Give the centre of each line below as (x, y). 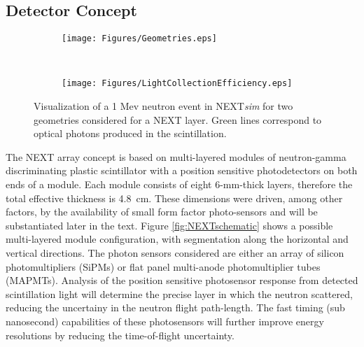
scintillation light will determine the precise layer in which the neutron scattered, (179, 293)
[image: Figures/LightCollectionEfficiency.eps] (177, 84)
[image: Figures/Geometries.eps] (139, 39)
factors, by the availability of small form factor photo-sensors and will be (162, 212)
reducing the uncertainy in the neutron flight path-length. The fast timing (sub (175, 307)
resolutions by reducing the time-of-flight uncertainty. (120, 335)
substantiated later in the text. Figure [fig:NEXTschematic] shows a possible (169, 225)
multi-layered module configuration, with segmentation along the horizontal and (177, 239)
